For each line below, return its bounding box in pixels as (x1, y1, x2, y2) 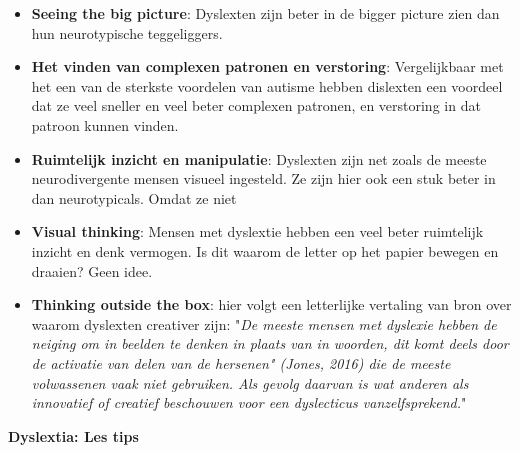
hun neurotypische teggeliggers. (31, 22, 223, 43)
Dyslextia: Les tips (8, 425, 139, 446)
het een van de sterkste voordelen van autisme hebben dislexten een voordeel (31, 75, 503, 96)
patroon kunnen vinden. (31, 114, 179, 135)
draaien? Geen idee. (31, 260, 153, 281)
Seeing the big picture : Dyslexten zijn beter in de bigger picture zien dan (31, 3, 500, 23)
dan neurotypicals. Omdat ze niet (31, 187, 237, 208)
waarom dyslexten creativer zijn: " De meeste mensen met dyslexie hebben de (31, 313, 497, 334)
